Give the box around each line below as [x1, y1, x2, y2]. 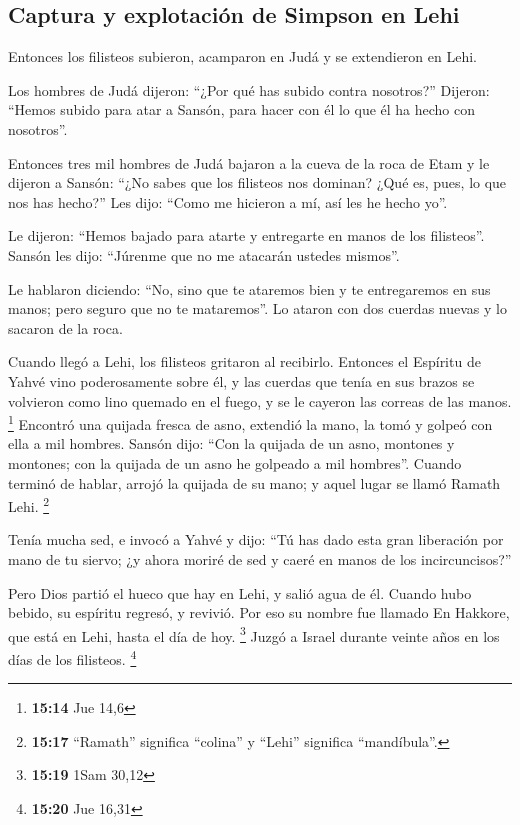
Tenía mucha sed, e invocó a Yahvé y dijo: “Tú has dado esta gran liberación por [8, 529, 504, 550]
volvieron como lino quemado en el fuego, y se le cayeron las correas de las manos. [8, 390, 512, 411]
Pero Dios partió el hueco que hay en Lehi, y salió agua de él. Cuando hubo [8, 582, 472, 603]
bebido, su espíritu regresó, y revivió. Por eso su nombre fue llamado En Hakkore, [8, 602, 510, 623]
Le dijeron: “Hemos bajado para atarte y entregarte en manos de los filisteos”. [8, 225, 485, 246]
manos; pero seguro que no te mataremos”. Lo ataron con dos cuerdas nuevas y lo [8, 298, 507, 319]
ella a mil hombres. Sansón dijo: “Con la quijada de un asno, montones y [8, 433, 455, 454]
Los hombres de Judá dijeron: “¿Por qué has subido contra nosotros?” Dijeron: [8, 79, 490, 100]
